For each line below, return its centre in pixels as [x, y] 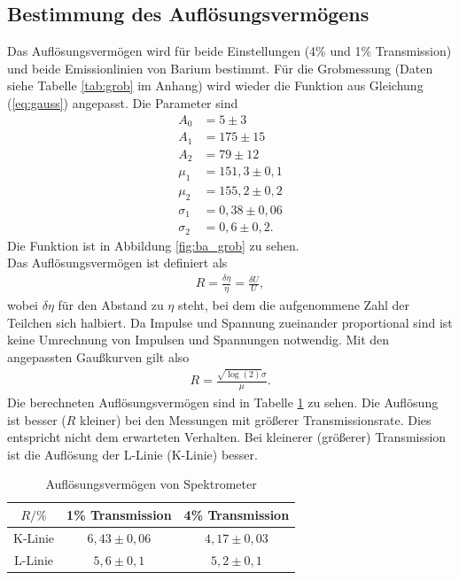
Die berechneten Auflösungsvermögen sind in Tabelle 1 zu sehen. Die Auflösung [223, 402]
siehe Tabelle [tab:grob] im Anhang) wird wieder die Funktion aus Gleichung [215, 85]
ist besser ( [37, 419]
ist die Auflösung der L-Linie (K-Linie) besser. [132, 454]
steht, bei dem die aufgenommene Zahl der [294, 305]
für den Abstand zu [111, 305]
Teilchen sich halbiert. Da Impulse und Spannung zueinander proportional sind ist [230, 322]
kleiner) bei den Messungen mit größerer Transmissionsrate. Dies [256, 419]
